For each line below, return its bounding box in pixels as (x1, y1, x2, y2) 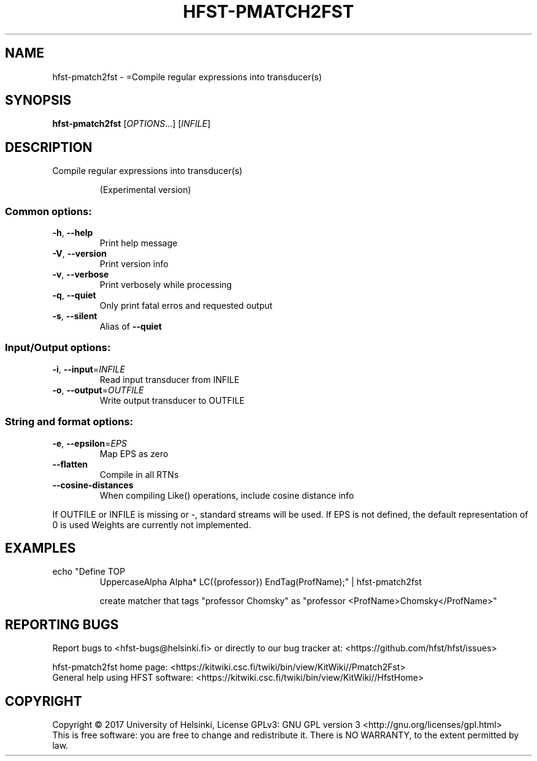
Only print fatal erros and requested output (99, 300, 273, 311)
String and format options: (5, 415, 134, 428)
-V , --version (52, 248, 107, 259)
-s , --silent (52, 311, 97, 322)
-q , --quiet (52, 290, 96, 301)
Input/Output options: (5, 341, 111, 354)
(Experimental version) (99, 184, 191, 195)
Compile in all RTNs (99, 469, 179, 480)
